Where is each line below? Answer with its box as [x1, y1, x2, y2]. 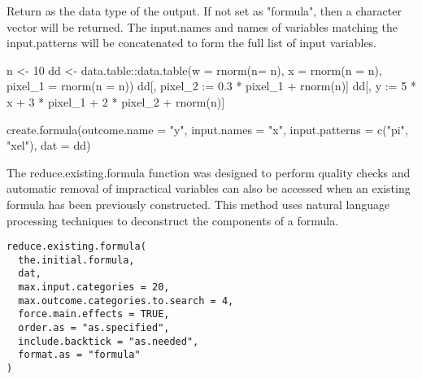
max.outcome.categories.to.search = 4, [18, 294, 234, 307]
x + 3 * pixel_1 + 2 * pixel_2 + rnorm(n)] [7, 93, 225, 110]
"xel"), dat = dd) [7, 137, 91, 154]
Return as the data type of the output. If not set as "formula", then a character [7, 2, 402, 19]
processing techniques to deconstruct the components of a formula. [7, 211, 339, 229]
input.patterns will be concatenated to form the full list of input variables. [7, 34, 377, 51]
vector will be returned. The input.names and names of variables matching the [7, 18, 398, 35]
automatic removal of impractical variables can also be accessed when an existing [7, 180, 411, 197]
